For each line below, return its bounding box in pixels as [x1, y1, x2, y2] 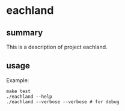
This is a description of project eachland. [6, 43, 108, 50]
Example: [6, 76, 29, 84]
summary [6, 28, 43, 38]
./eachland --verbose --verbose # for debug [6, 98, 120, 105]
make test [6, 88, 31, 94]
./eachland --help [6, 94, 52, 100]
